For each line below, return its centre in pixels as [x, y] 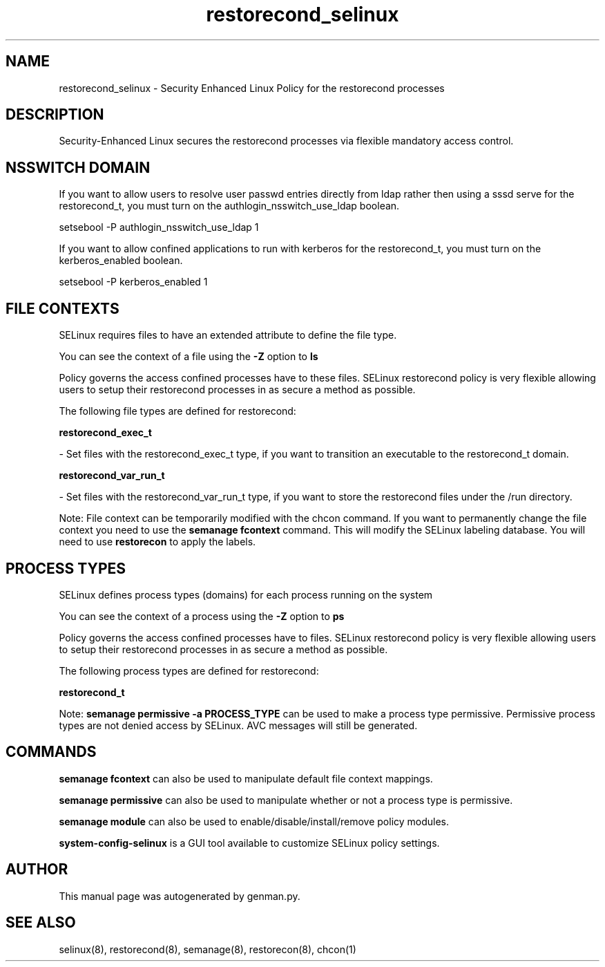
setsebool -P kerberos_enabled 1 [133, 282]
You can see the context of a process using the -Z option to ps [202, 616]
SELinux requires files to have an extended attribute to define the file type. [228, 335]
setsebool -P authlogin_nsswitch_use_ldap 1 [159, 227]
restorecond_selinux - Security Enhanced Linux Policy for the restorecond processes [252, 88]
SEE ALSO [41, 923]
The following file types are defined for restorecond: [177, 411]
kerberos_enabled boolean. [121, 261]
